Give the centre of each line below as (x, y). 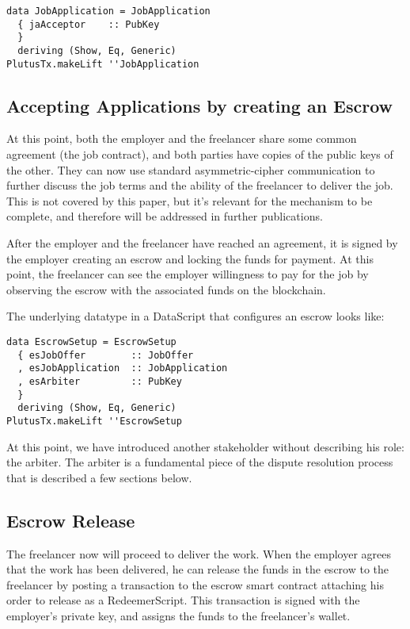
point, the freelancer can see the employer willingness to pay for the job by (188, 274)
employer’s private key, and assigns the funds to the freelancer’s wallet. (178, 615)
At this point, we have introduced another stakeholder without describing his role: (205, 446)
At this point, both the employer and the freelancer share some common (182, 138)
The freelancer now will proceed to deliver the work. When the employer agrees (199, 553)
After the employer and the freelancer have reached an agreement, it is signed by (202, 243)
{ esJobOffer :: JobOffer (106, 355)
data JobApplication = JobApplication (108, 11)
